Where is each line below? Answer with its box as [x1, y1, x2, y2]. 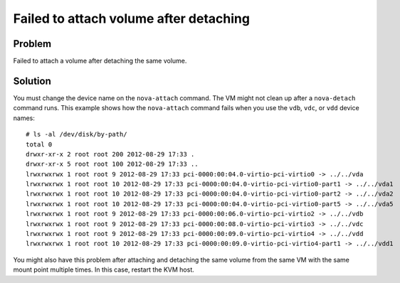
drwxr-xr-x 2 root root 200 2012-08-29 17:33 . [26, 150, 195, 158]
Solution [13, 75, 51, 87]
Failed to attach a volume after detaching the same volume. [13, 57, 187, 65]
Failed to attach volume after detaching [13, 11, 251, 26]
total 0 [26, 140, 53, 149]
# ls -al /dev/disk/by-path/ [26, 130, 127, 139]
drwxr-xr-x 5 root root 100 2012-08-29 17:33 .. [26, 160, 199, 169]
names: [13, 114, 35, 122]
